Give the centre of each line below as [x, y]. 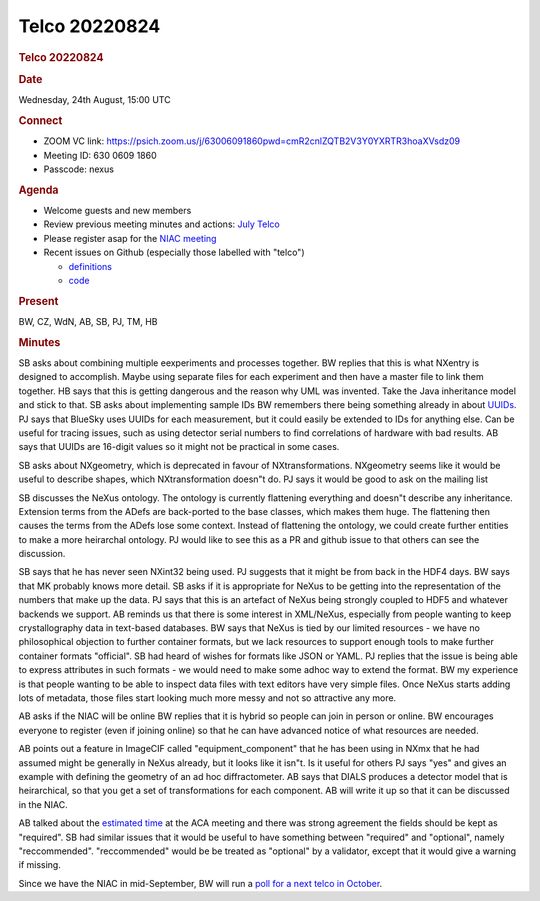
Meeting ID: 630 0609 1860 [100, 155]
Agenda [38, 190]
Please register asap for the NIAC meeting [130, 238]
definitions [90, 266]
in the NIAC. [43, 804]
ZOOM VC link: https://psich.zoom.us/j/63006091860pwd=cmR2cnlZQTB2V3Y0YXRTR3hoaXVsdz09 [251, 141]
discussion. [42, 554]
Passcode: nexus [79, 169]
